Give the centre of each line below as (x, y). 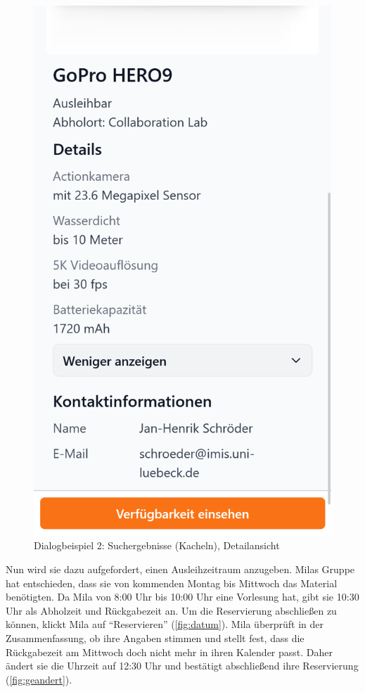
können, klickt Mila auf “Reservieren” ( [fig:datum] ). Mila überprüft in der (165, 624)
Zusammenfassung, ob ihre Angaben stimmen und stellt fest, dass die (155, 637)
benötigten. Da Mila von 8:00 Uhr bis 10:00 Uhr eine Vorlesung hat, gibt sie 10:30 (182, 597)
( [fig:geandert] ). (39, 679)
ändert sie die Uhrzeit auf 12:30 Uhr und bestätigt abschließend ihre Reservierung (182, 666)
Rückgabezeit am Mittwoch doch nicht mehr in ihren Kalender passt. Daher (169, 652)
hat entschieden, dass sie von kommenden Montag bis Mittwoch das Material (172, 583)
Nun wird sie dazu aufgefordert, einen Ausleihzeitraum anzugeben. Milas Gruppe (180, 569)
